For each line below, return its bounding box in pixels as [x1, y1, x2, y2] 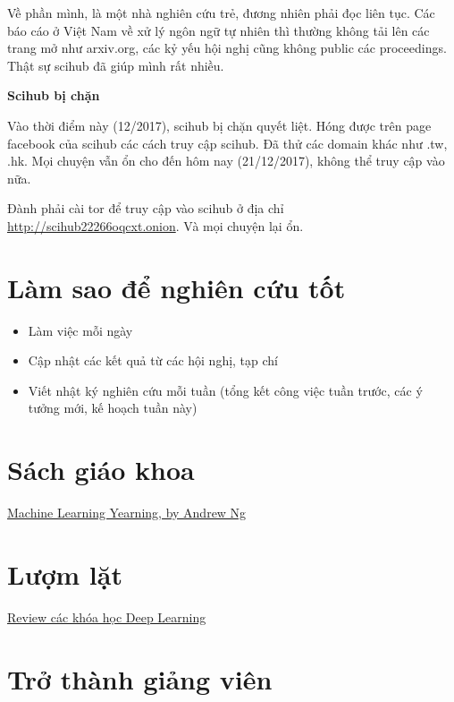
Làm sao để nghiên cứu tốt [7, 269, 346, 305]
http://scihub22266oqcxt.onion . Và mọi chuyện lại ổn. [7, 216, 304, 235]
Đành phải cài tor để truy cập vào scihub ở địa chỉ [7, 199, 284, 218]
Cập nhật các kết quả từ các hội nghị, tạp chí [28, 351, 279, 370]
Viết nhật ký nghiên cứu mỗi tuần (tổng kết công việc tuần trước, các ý [28, 381, 423, 399]
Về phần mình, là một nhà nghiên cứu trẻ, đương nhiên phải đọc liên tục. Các [7, 4, 435, 21]
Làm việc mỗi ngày [28, 321, 133, 339]
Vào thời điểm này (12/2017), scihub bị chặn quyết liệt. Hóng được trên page [7, 116, 432, 134]
